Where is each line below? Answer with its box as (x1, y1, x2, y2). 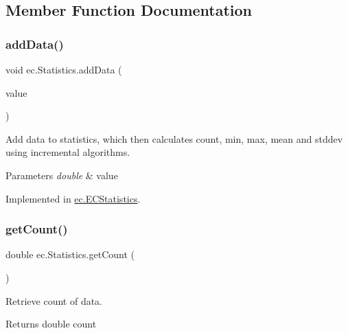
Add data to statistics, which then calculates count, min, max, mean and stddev (5, 131, 343, 146)
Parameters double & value (5, 168, 118, 182)
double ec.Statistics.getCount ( (5, 247, 135, 262)
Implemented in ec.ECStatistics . (5, 191, 141, 205)
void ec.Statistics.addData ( (5, 62, 122, 76)
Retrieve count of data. (5, 293, 103, 308)
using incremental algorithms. (5, 145, 130, 159)
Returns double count (5, 317, 97, 331)
